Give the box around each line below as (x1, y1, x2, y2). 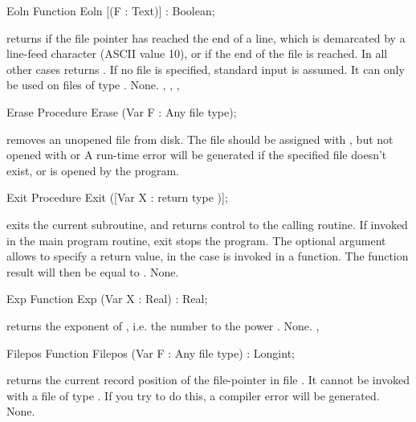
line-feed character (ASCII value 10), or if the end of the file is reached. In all (6, 45, 388, 62)
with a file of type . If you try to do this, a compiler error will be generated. (6, 387, 380, 404)
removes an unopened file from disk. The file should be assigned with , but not (6, 130, 394, 147)
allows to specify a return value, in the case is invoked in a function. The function (6, 248, 409, 264)
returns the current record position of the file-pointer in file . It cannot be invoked (6, 371, 410, 388)
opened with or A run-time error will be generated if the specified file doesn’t (6, 146, 387, 163)
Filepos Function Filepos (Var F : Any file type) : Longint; (6, 344, 295, 361)
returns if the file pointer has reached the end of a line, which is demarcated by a (6, 29, 406, 46)
